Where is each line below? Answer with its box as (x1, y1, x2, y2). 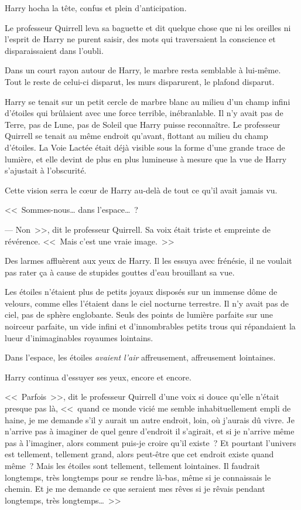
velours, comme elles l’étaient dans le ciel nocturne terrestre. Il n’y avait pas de (5, 297, 289, 309)
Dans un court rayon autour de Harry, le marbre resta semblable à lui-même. (5, 64, 281, 76)
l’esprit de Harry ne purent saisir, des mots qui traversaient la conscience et (5, 33, 276, 45)
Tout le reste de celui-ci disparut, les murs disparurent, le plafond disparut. (5, 75, 275, 87)
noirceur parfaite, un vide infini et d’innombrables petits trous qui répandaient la (5, 320, 296, 332)
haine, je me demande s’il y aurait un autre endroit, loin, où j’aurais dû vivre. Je (5, 413, 295, 426)
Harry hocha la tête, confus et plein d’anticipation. (5, 2, 187, 13)
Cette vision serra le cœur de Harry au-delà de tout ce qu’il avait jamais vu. (5, 183, 278, 196)
